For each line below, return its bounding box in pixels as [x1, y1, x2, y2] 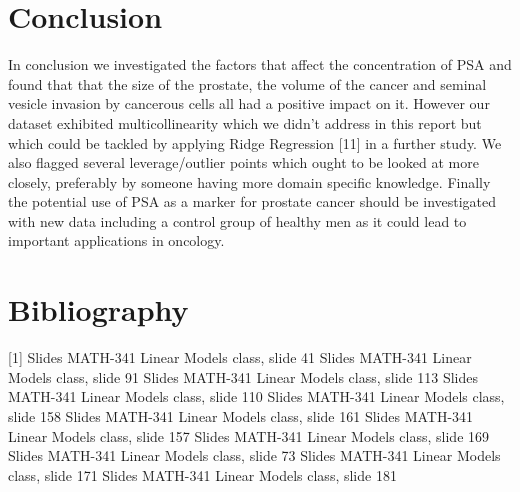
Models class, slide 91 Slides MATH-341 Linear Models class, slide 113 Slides [8, 366, 478, 387]
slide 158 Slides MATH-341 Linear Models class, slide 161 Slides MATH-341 [8, 405, 474, 426]
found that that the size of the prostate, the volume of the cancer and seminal [8, 73, 487, 94]
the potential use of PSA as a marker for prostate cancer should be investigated [8, 191, 497, 212]
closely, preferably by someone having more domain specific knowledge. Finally [8, 171, 491, 192]
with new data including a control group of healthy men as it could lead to [8, 210, 467, 231]
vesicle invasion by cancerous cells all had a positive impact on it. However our [8, 93, 490, 114]
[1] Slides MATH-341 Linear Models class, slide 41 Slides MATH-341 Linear [8, 347, 472, 368]
